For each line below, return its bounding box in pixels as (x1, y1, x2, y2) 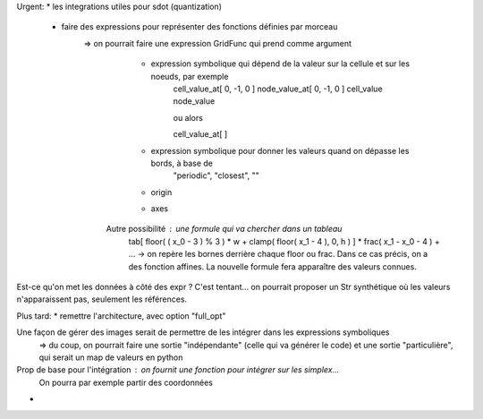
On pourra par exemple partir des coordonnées (38, 377, 214, 388)
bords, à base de (150, 158, 214, 168)
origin (150, 186, 173, 197)
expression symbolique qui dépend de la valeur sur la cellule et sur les (150, 58, 411, 69)
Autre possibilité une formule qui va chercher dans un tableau (106, 224, 343, 235)
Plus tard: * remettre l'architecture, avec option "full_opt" (16, 310, 226, 321)
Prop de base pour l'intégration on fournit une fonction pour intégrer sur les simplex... (16, 364, 340, 375)
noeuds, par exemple (150, 71, 229, 81)
